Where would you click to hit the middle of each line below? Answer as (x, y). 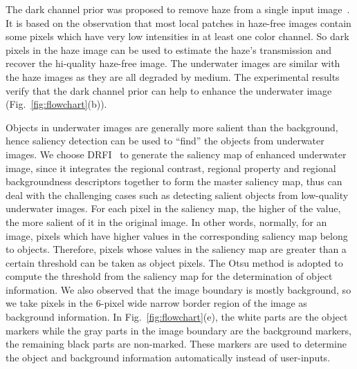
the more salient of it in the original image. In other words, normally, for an (166, 221)
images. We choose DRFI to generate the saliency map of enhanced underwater (176, 154)
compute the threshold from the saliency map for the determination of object (169, 276)
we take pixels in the (49, 303)
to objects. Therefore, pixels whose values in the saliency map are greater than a (176, 249)
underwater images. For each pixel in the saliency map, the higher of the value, (173, 208)
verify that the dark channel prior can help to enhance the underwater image (169, 90)
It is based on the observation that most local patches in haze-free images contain (178, 22)
